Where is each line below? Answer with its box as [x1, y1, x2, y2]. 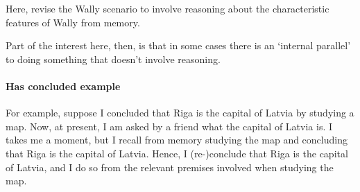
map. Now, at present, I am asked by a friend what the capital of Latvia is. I [6, 119, 333, 133]
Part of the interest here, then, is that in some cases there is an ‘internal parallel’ [6, 38, 351, 53]
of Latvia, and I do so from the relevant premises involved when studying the [6, 159, 334, 174]
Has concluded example [6, 78, 121, 93]
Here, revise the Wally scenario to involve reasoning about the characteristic [6, 1, 329, 15]
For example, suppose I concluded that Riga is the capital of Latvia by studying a [6, 105, 354, 120]
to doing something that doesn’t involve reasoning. [6, 51, 221, 66]
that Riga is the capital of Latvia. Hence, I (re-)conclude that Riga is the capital [6, 146, 348, 160]
